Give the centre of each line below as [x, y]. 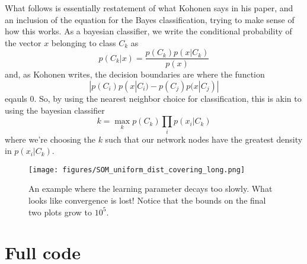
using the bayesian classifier [55, 110]
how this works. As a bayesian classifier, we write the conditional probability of [148, 31]
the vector [23, 42]
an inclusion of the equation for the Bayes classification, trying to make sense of [150, 19]
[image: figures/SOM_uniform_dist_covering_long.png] [137, 170]
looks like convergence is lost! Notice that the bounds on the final [147, 200]
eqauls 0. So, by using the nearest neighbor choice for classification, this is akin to [153, 99]
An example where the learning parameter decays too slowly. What [151, 189]
